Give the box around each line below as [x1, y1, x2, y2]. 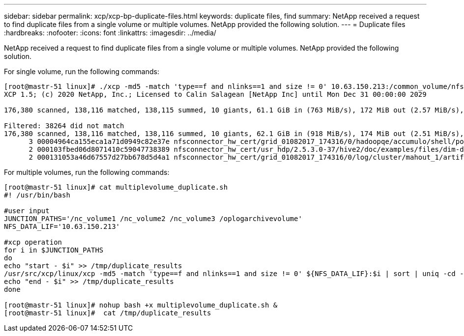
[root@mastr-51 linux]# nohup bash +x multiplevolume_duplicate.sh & [4, 301, 278, 309]
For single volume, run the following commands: [4, 67, 159, 76]
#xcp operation [4, 238, 62, 246]
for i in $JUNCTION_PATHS [4, 246, 104, 254]
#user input [4, 207, 50, 215]
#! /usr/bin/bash [4, 191, 70, 199]
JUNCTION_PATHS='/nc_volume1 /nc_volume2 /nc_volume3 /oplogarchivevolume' [4, 215, 302, 223]
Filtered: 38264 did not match [4, 122, 124, 130]
